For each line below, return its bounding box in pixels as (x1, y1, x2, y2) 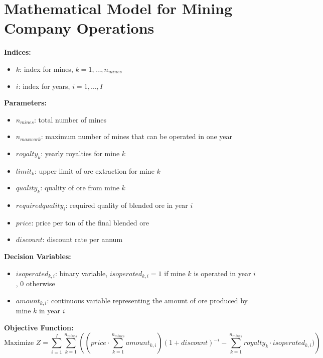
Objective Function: (4, 322, 74, 332)
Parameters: (4, 97, 47, 108)
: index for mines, (20, 63, 73, 74)
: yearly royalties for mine (41, 148, 120, 158)
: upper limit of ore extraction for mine (34, 165, 154, 176)
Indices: (4, 47, 31, 57)
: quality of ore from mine (40, 182, 119, 193)
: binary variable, (55, 268, 108, 278)
